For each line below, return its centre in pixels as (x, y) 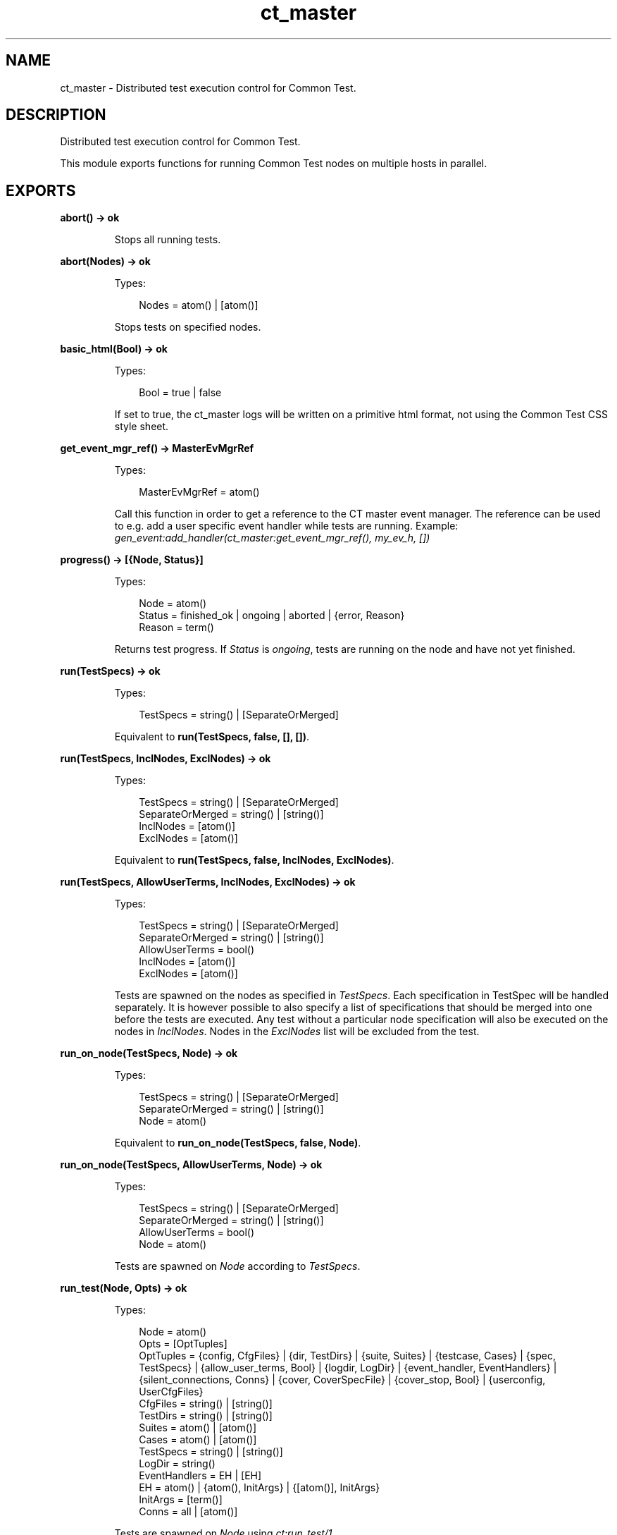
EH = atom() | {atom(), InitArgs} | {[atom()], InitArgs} (260, 1488)
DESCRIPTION (56, 115)
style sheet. (142, 427)
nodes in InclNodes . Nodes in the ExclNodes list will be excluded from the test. (297, 1032)
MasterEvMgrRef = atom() (199, 492)
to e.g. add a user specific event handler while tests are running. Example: (286, 526)
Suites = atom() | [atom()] (198, 1428)
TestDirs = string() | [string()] (206, 1416)
